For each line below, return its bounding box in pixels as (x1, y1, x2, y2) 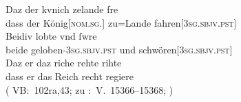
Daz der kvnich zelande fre (6, 2, 118, 16)
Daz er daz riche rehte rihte (6, 55, 122, 70)
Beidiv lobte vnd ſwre (6, 29, 97, 43)
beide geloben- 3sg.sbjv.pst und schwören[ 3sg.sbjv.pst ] (6, 42, 233, 56)
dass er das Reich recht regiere (6, 68, 134, 83)
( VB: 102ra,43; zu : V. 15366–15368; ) (6, 82, 174, 97)
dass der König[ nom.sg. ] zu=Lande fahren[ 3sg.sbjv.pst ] (6, 15, 237, 29)
